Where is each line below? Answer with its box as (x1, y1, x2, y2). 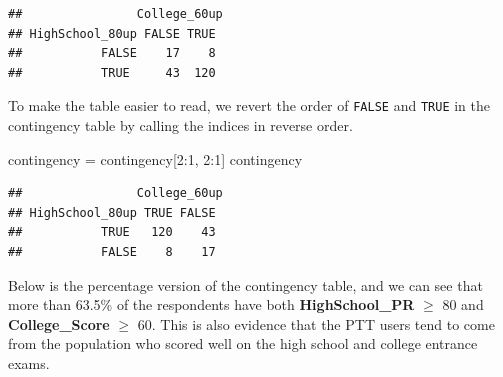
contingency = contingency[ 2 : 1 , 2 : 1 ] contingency (8, 148, 303, 169)
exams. (8, 352, 50, 373)
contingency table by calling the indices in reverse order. (8, 115, 353, 136)
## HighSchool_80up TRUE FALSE (8, 205, 216, 220)
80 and (442, 294, 484, 315)
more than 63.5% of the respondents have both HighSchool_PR (8, 294, 415, 315)
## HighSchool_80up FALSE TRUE (8, 26, 216, 41)
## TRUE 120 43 (8, 225, 216, 240)
